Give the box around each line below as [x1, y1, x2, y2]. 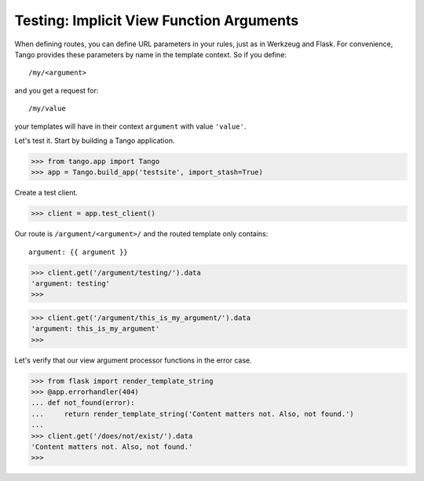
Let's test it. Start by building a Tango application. [14, 136, 175, 145]
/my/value [28, 104, 66, 113]
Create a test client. [14, 188, 79, 198]
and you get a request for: [14, 86, 99, 95]
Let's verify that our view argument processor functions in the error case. [14, 355, 253, 365]
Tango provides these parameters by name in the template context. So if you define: [14, 49, 287, 59]
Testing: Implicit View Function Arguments [14, 12, 299, 29]
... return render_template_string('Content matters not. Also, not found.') [31, 409, 355, 418]
